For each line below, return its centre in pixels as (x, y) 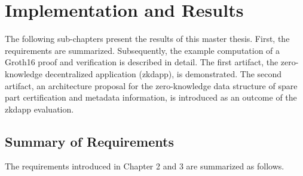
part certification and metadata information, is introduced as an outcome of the (151, 97)
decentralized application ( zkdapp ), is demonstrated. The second (163, 73)
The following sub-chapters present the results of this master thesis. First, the (147, 39)
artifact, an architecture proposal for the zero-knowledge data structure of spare (151, 85)
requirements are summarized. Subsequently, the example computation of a (143, 50)
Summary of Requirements (89, 141)
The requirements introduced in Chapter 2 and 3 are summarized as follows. (145, 166)
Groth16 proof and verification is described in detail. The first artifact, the (142, 62)
